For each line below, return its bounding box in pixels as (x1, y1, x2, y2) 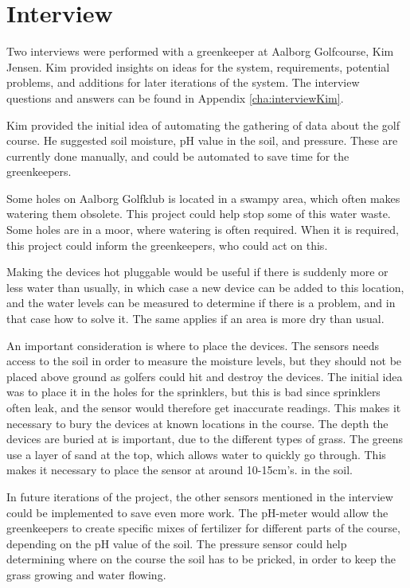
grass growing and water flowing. (6, 566, 166, 582)
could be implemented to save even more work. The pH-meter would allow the (6, 504, 389, 520)
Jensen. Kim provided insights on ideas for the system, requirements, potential (6, 58, 390, 75)
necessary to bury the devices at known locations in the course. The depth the (6, 415, 389, 431)
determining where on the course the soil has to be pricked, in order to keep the (6, 551, 396, 567)
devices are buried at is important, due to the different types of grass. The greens (6, 430, 404, 447)
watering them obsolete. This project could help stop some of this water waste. (6, 205, 391, 222)
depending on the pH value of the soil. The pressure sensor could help (6, 535, 347, 551)
